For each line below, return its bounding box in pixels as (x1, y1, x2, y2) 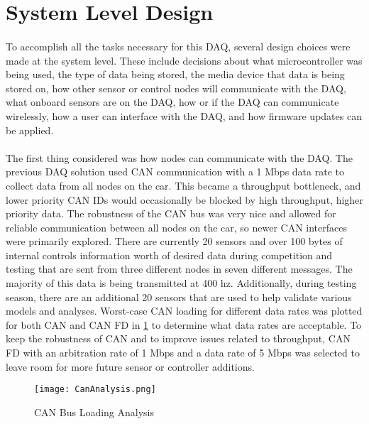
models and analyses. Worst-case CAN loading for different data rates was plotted (6, 303, 363, 318)
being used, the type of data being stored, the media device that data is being (6, 67, 345, 82)
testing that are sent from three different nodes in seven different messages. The (6, 261, 353, 276)
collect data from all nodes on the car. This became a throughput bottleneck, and (6, 178, 361, 192)
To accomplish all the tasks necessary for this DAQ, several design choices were (6, 38, 351, 53)
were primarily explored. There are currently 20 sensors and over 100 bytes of (6, 234, 343, 249)
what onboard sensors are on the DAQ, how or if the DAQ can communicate (6, 94, 339, 109)
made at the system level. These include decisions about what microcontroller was (6, 53, 363, 67)
